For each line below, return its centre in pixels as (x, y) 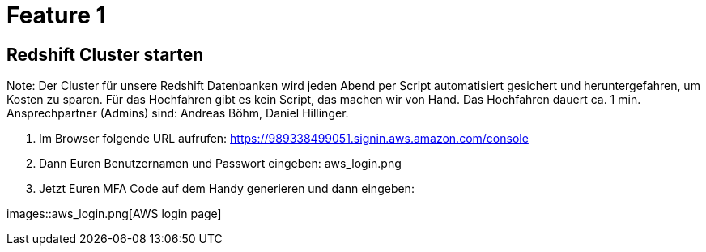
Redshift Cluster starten (105, 54)
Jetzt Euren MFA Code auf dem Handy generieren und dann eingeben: (227, 189)
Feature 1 (56, 15)
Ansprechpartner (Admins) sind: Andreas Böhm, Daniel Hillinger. (178, 113)
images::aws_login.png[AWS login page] (114, 214)
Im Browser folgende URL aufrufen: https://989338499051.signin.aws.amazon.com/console (284, 139)
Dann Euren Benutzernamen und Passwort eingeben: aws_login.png (220, 164)
